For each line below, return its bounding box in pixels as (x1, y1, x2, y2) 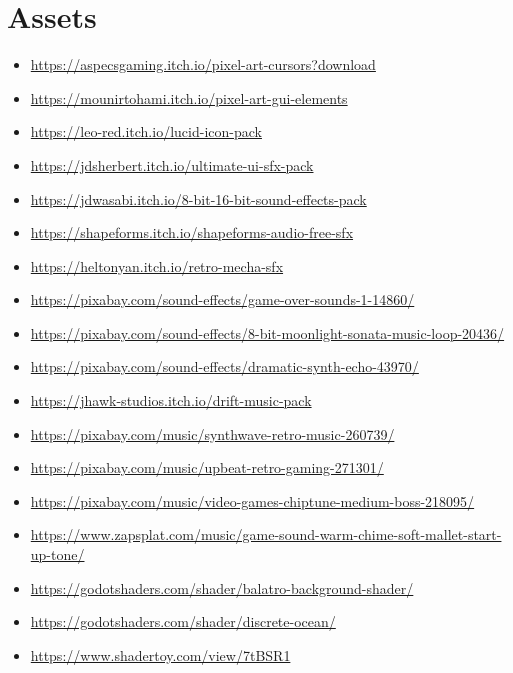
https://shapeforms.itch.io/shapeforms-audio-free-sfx (30, 222, 354, 243)
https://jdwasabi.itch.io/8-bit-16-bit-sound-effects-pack (30, 188, 367, 209)
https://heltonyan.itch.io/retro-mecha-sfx (30, 255, 284, 276)
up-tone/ (30, 544, 85, 565)
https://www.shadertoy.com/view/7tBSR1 (30, 644, 291, 665)
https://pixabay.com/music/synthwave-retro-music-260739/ (30, 423, 395, 444)
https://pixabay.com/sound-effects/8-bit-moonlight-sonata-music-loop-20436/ (30, 322, 505, 343)
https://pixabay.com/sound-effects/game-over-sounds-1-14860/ (30, 289, 415, 310)
